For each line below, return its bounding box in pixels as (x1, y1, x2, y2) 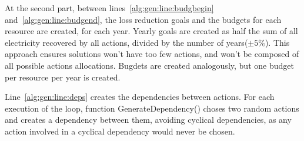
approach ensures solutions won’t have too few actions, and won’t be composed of (5, 48, 299, 60)
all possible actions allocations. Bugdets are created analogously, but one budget (5, 59, 294, 71)
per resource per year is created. (5, 70, 121, 83)
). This (265, 36, 290, 48)
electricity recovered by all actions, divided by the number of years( (5, 36, 248, 48)
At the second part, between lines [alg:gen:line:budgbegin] (5, 2, 214, 14)
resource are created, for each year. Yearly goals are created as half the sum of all (5, 25, 298, 37)
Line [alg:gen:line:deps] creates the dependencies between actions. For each (5, 90, 275, 103)
